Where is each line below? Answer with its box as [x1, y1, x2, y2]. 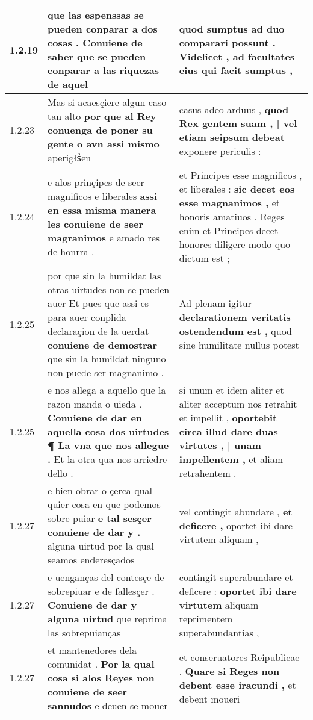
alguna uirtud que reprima [48, 612, 167, 625]
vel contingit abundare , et [179, 504, 293, 518]
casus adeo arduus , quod [179, 102, 289, 116]
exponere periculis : [179, 143, 261, 158]
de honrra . [48, 244, 95, 258]
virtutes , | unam [179, 438, 261, 452]
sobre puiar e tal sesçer [48, 511, 152, 525]
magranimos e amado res [48, 230, 160, 244]
